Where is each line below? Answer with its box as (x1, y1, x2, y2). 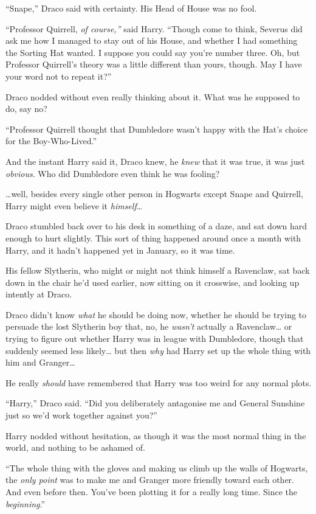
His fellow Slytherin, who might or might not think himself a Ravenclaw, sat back (5, 264, 310, 277)
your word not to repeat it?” (5, 69, 112, 82)
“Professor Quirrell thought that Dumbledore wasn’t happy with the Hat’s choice (5, 122, 308, 135)
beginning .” (5, 497, 46, 510)
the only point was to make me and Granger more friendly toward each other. (5, 473, 294, 486)
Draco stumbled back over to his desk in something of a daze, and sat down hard (5, 220, 307, 232)
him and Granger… (5, 356, 75, 369)
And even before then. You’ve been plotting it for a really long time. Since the (5, 485, 298, 498)
